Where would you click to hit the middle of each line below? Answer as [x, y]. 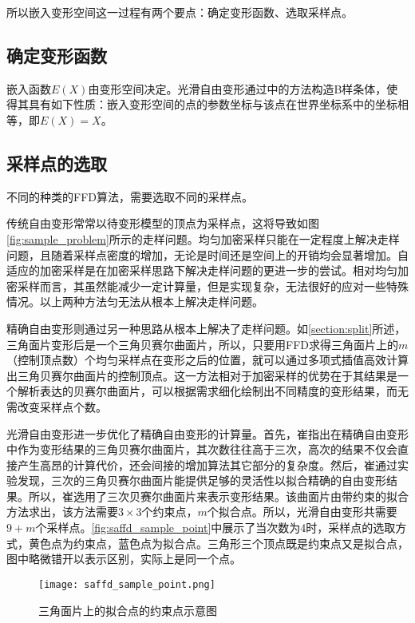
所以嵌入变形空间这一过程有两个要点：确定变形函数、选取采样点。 [180, 12]
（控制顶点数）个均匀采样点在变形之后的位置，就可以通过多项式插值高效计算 [207, 360]
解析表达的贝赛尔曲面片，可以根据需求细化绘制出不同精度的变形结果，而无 [213, 391]
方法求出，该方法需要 [62, 512]
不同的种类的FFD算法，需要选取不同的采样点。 [130, 196]
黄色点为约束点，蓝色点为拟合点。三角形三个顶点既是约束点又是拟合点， [218, 543]
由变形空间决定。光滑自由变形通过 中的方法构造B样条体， [237, 88]
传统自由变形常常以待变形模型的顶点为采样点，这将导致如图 [163, 223]
